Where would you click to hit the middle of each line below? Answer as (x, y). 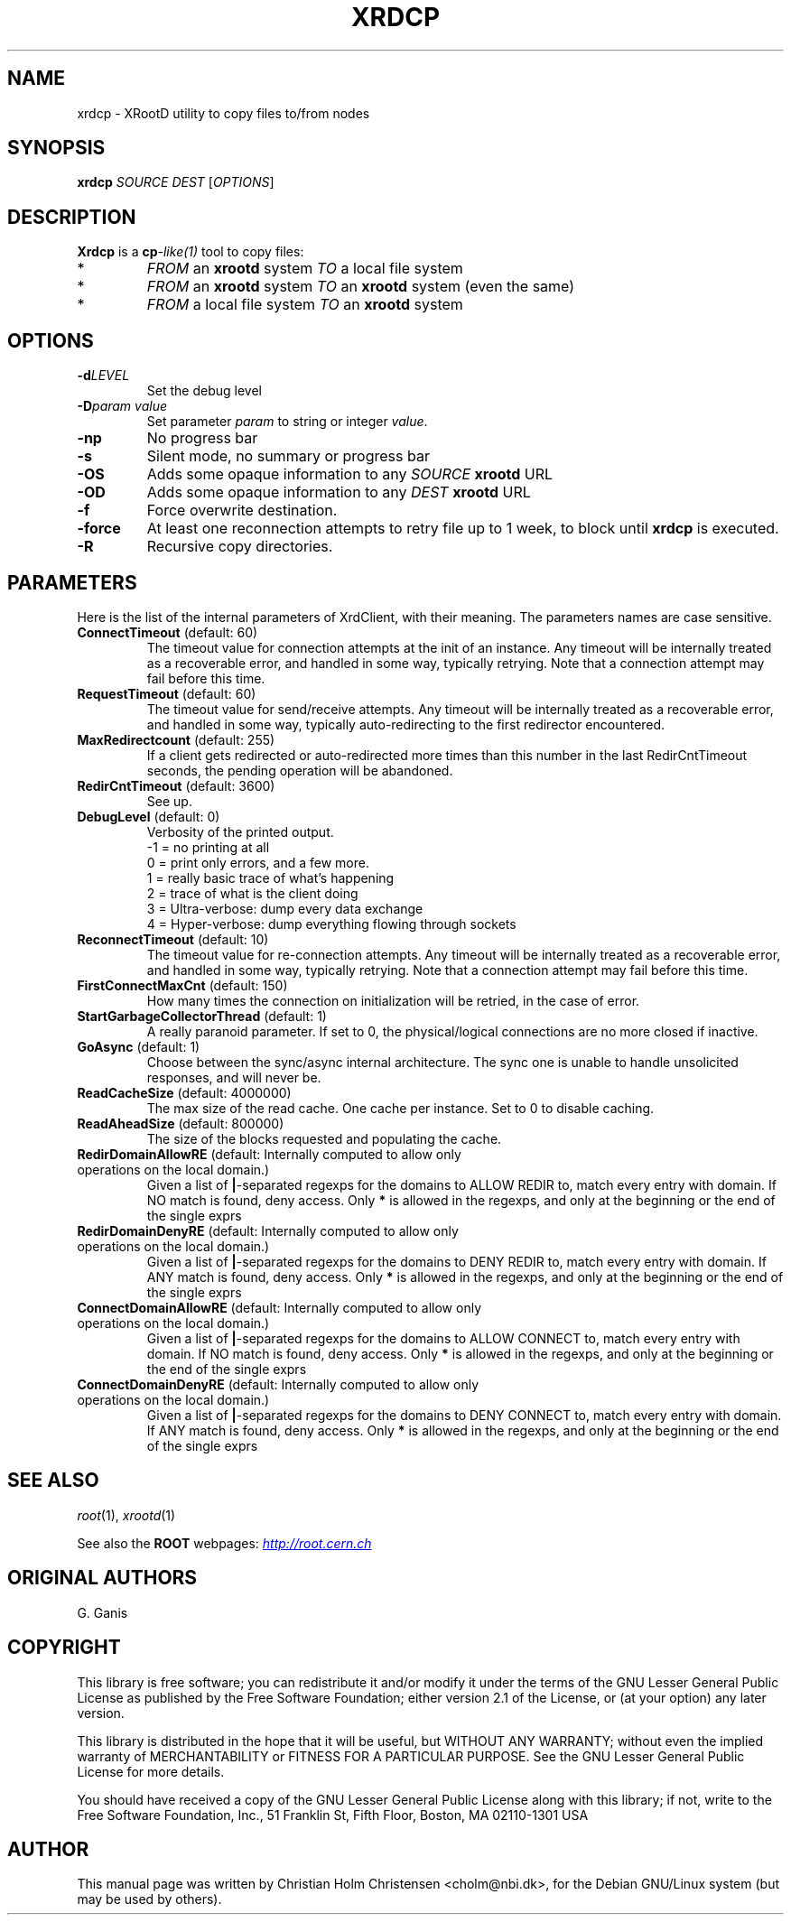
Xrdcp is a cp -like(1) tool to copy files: (191, 252)
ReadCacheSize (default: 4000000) (184, 1092)
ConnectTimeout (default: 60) (168, 632)
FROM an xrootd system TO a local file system (305, 269)
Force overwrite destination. (242, 511)
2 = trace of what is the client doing (252, 893)
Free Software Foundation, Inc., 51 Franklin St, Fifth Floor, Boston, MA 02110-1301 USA (333, 1815)
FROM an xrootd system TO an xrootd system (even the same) (361, 287)
